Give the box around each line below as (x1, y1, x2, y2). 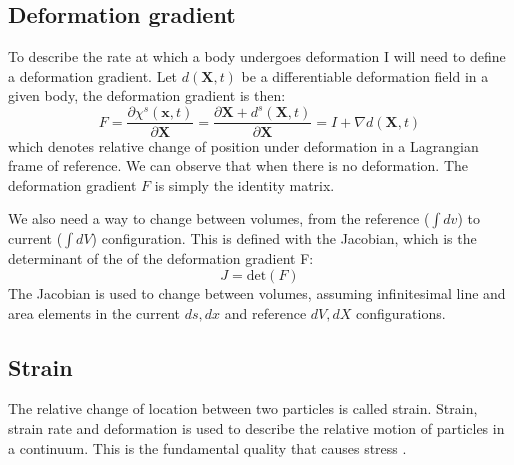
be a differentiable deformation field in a (241, 65, 489, 86)
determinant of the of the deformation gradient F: (8, 248, 314, 269)
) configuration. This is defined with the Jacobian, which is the (91, 228, 477, 249)
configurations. (356, 302, 446, 323)
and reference (224, 302, 307, 323)
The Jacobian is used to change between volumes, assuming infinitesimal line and (8, 282, 506, 303)
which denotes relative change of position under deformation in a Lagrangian (8, 135, 479, 156)
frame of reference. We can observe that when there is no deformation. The (8, 155, 469, 176)
